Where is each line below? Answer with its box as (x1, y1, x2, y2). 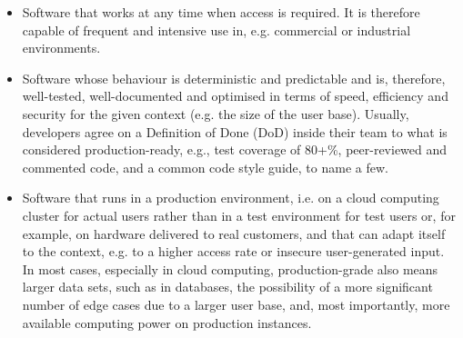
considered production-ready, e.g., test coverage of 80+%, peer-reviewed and (22, 140, 448, 159)
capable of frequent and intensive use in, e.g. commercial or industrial (22, 20, 411, 39)
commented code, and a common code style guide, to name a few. (22, 157, 388, 176)
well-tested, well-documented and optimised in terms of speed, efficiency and (22, 86, 448, 105)
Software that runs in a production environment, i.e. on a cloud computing (22, 188, 439, 207)
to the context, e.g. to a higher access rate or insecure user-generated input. (22, 242, 445, 261)
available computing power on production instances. (22, 313, 312, 332)
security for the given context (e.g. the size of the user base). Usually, (22, 104, 409, 123)
